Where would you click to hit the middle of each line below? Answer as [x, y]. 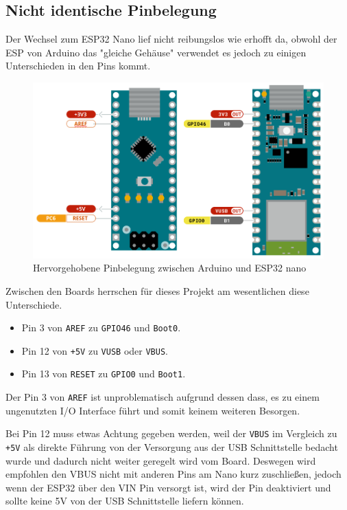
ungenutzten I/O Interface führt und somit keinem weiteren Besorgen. [153, 410]
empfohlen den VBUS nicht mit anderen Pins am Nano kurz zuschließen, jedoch [173, 474]
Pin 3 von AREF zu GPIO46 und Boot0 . [101, 328]
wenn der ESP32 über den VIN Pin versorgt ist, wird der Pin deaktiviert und [168, 487]
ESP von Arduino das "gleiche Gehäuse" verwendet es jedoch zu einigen [156, 52]
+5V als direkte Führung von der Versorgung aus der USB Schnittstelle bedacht [172, 447]
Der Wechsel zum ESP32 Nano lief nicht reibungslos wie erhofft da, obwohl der [171, 39]
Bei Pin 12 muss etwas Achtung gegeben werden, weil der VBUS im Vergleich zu [171, 433]
